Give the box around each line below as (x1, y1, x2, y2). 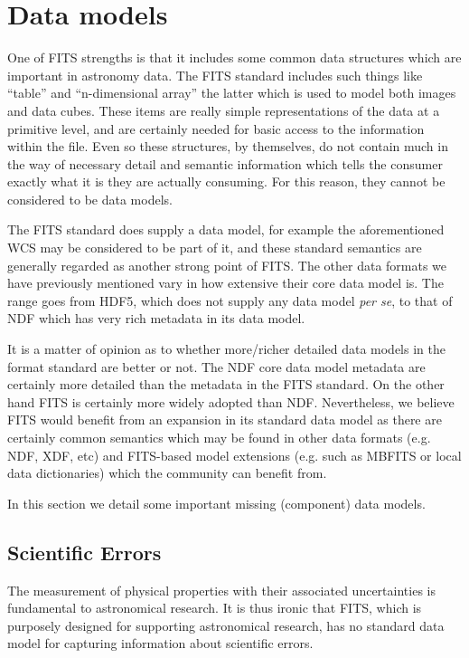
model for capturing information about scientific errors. (7, 634, 314, 653)
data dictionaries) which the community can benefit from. (7, 463, 327, 482)
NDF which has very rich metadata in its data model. (7, 309, 305, 328)
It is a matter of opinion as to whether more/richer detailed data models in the (7, 339, 446, 358)
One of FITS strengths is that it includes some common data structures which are (7, 48, 462, 67)
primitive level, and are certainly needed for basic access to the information (7, 119, 425, 138)
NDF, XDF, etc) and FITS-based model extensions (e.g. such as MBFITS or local (7, 445, 462, 464)
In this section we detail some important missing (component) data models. (7, 493, 426, 512)
